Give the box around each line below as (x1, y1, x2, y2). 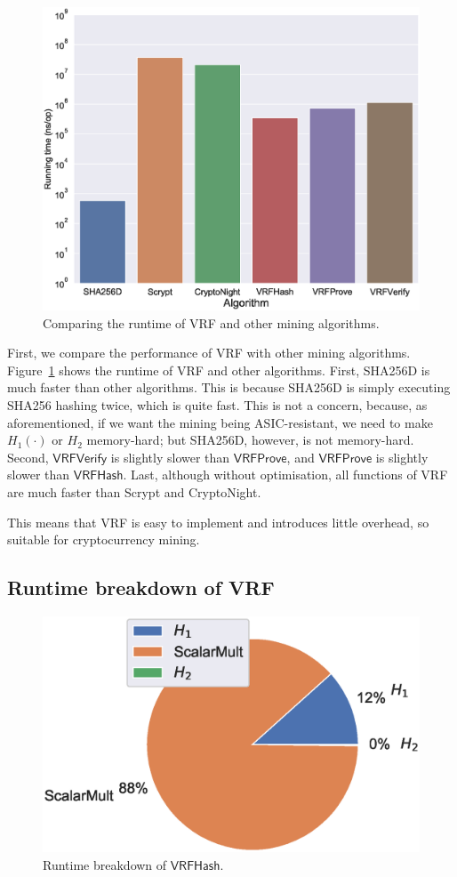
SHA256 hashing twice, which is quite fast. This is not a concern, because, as (7, 396, 428, 414)
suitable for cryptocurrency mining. (7, 530, 200, 549)
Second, (7, 447, 49, 466)
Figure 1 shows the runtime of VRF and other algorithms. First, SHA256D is (7, 360, 430, 379)
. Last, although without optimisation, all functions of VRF (123, 465, 448, 484)
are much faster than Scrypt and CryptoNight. (7, 483, 261, 502)
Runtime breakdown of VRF (7, 574, 275, 601)
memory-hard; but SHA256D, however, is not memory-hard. (86, 430, 414, 449)
